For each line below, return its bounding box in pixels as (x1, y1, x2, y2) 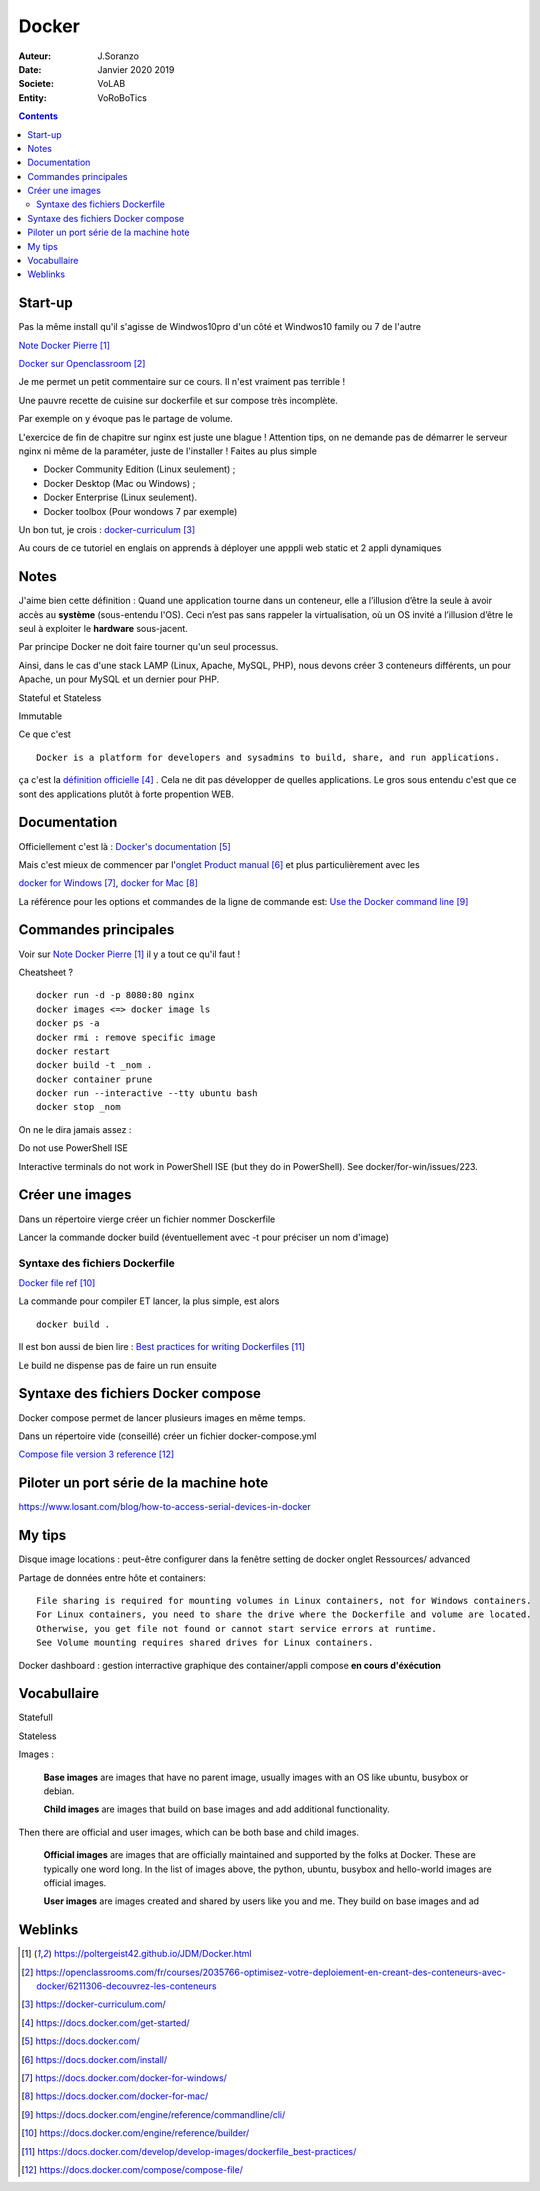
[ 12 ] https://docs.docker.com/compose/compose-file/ (21, 2163, 244, 2175)
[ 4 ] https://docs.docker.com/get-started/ (21, 2016, 190, 2029)
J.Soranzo (97, 50, 140, 62)
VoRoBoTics (97, 91, 147, 104)
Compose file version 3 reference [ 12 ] (18, 1448, 175, 1460)
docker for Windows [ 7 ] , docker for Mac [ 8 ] (18, 877, 199, 889)
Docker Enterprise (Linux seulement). (43, 491, 198, 504)
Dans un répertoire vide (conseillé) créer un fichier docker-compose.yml (18, 1430, 317, 1442)
